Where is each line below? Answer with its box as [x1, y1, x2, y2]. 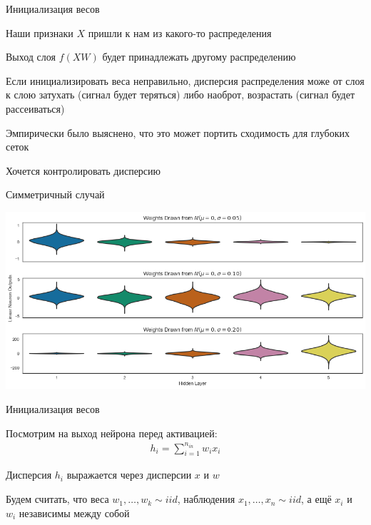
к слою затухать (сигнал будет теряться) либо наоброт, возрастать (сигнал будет [6, 87, 355, 102]
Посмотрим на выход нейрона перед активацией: [6, 425, 218, 440]
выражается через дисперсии [66, 467, 192, 482]
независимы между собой [19, 505, 130, 520]
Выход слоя [6, 49, 56, 64]
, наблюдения [177, 491, 235, 506]
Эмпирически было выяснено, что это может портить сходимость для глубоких [6, 125, 350, 140]
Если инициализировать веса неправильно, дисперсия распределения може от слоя [6, 73, 365, 88]
